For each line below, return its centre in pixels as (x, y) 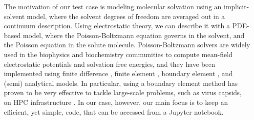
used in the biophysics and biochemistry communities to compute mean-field (118, 54)
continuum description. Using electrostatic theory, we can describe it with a (117, 26)
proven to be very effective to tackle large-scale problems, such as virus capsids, (123, 92)
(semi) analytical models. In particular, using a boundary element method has (121, 83)
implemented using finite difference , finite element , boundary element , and (118, 73)
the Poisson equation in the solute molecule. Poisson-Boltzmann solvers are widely (127, 45)
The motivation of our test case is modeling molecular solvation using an (113, 6)
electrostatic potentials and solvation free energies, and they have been (110, 64)
